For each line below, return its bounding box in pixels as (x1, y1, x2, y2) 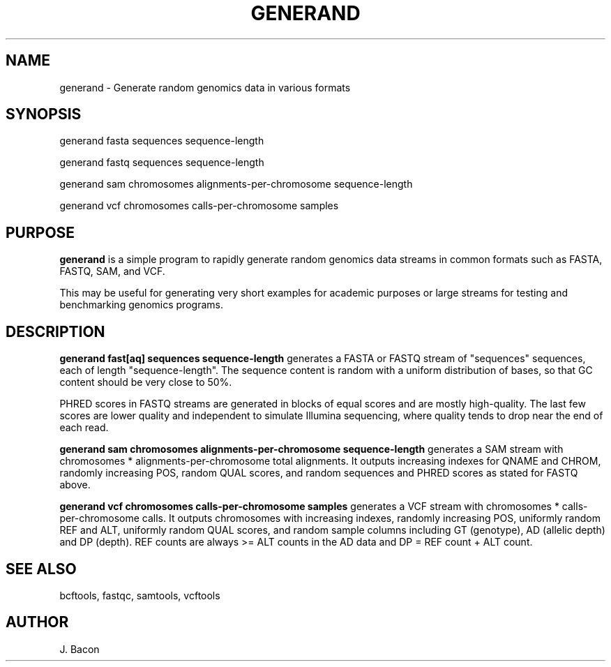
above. (59, 479, 91, 491)
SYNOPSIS (6, 105, 82, 123)
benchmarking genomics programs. (59, 299, 223, 311)
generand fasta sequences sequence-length (59, 135, 264, 147)
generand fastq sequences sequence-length (59, 156, 264, 169)
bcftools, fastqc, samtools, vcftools (59, 589, 220, 601)
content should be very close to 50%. (59, 376, 232, 389)
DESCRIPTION (6, 322, 105, 340)
